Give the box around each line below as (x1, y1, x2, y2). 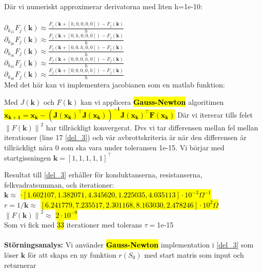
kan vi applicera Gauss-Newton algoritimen (80, 96, 224, 107)
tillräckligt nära (4, 142, 53, 152)
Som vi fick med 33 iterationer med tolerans (4, 219, 142, 230)
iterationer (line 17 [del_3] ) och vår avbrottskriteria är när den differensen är (4, 132, 247, 143)
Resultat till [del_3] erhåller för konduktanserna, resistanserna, (4, 169, 203, 180)
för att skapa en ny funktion (27, 249, 116, 260)
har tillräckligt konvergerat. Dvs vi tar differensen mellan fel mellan (46, 122, 258, 132)
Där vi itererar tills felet (177, 109, 253, 120)
